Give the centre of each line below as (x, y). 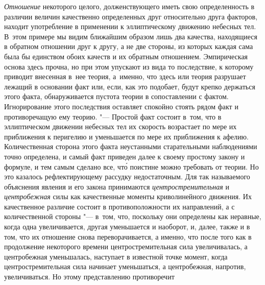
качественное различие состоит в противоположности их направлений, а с (119, 206)
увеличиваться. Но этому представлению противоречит (89, 277)
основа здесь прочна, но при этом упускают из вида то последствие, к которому (129, 66)
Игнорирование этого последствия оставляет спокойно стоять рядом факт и (121, 106)
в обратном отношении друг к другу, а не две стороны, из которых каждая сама (129, 46)
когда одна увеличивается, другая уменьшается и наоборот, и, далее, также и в (127, 227)
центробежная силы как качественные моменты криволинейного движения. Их (128, 196)
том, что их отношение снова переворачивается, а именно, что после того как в (128, 236)
